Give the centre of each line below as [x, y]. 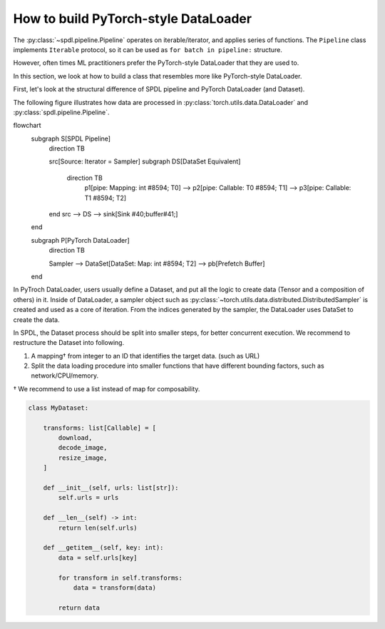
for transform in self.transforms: [120, 578]
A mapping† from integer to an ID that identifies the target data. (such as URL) [145, 356]
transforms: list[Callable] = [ [100, 428]
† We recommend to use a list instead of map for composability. [107, 388]
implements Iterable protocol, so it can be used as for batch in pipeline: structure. [148, 49]
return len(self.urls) [98, 528]
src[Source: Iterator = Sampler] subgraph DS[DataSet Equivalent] [145, 161]
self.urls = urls [88, 498]
